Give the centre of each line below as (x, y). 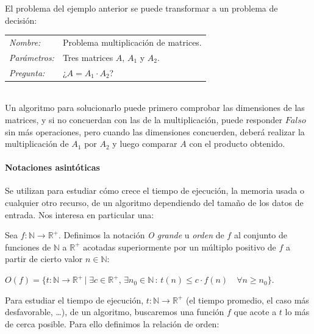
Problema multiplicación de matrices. (132, 42)
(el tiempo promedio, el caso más (247, 300)
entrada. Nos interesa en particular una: (80, 214)
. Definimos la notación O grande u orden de (141, 235)
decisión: (21, 20)
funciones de (28, 247)
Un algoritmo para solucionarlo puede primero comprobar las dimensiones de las (155, 108)
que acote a (255, 312)
